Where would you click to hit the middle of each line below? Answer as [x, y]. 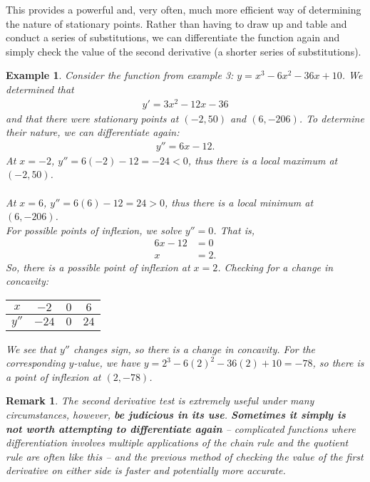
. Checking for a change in [276, 267]
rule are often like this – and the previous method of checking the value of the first [185, 456]
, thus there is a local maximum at [263, 160]
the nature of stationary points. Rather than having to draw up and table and [176, 23]
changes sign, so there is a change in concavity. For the [194, 349]
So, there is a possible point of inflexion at [98, 267]
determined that [40, 89]
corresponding [36, 363]
